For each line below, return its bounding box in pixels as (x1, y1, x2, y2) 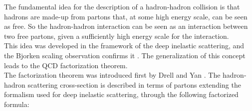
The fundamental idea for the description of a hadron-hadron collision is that (4, 1, 240, 11)
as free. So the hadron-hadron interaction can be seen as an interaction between (4, 21, 248, 31)
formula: (4, 99, 29, 109)
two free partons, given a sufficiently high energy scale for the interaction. (4, 30, 229, 41)
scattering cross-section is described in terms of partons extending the (27, 79, 241, 90)
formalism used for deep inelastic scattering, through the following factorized (4, 89, 239, 100)
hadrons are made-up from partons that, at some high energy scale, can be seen (4, 11, 248, 21)
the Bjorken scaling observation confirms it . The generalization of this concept (4, 50, 246, 60)
